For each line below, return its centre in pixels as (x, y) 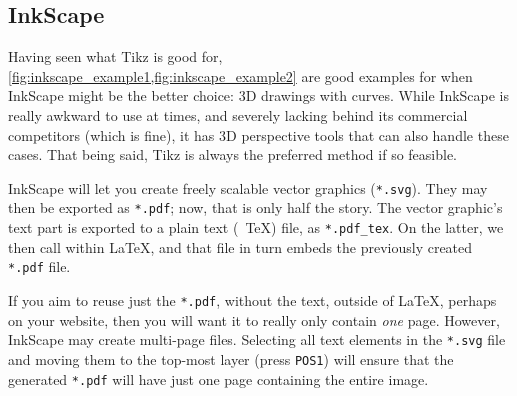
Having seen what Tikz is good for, (115, 56)
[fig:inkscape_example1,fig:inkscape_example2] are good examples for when (240, 75)
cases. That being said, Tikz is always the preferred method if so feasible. (233, 154)
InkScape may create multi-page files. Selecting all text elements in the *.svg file (257, 339)
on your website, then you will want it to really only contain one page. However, (254, 319)
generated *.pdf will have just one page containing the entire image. (218, 378)
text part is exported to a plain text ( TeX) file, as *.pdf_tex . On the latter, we (256, 227)
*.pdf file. (39, 266)
